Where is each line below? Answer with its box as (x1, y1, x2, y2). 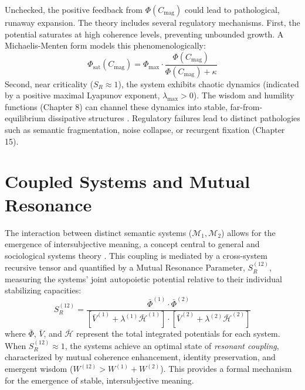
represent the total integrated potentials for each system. (76, 327, 280, 340)
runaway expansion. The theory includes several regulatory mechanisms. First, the (5, 16, 300, 28)
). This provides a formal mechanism (160, 362, 292, 375)
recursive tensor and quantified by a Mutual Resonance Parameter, (5, 261, 245, 273)
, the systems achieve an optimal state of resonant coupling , (65, 339, 279, 351)
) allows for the (221, 226, 276, 238)
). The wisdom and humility (193, 89, 294, 101)
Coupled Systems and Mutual (5, 169, 250, 193)
